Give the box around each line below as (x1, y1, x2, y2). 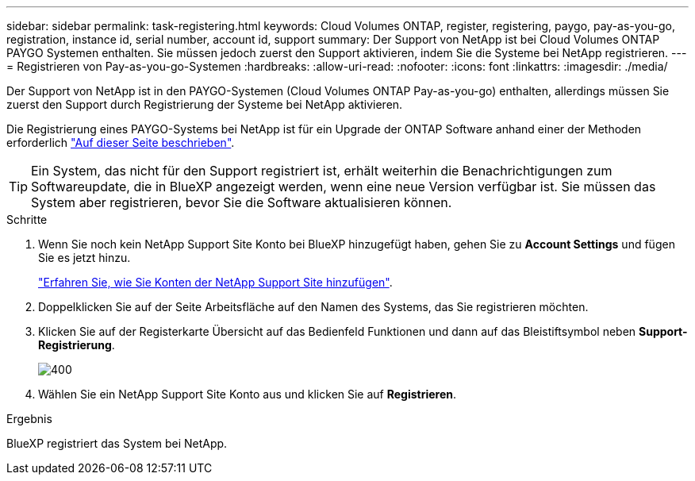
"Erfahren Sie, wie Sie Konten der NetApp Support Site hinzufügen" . (38, 275, 393, 289)
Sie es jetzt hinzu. (38, 251, 131, 264)
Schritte (6, 213, 48, 226)
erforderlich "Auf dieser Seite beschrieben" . (6, 136, 235, 149)
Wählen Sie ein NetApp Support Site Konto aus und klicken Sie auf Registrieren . (38, 387, 457, 401)
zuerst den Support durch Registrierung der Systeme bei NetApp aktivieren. (6, 98, 403, 111)
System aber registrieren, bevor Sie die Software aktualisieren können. (31, 194, 452, 210)
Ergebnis (6, 412, 52, 425)
